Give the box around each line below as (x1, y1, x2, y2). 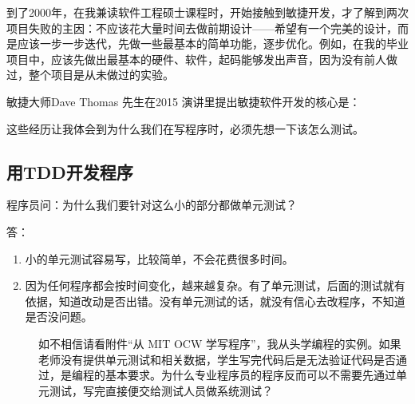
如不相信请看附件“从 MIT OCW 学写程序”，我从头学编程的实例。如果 (38, 335, 401, 351)
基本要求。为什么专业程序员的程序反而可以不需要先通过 (105, 366, 396, 383)
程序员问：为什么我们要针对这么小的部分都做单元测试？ (6, 196, 297, 213)
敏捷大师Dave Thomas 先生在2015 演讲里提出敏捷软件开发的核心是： (6, 93, 361, 109)
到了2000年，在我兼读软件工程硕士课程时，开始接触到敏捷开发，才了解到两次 (6, 4, 409, 20)
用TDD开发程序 (6, 159, 133, 184)
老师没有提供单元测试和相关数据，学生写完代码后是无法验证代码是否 (38, 351, 396, 367)
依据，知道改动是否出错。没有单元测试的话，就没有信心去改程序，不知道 (25, 292, 405, 309)
